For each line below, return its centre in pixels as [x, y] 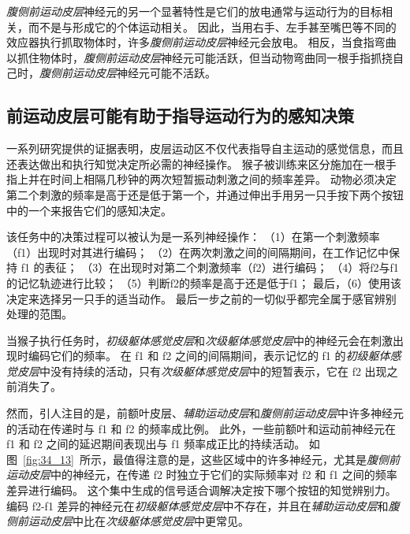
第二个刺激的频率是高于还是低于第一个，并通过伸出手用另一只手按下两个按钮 [205, 194]
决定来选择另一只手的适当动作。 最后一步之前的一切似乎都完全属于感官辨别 [201, 298]
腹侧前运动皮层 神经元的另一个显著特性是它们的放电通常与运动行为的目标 [194, 11]
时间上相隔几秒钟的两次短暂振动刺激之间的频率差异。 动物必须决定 [223, 179]
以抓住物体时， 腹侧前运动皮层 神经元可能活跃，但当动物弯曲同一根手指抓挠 [199, 57]
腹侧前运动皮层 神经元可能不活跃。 [128, 73]
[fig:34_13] [48, 459]
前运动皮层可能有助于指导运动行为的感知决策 [180, 115]
